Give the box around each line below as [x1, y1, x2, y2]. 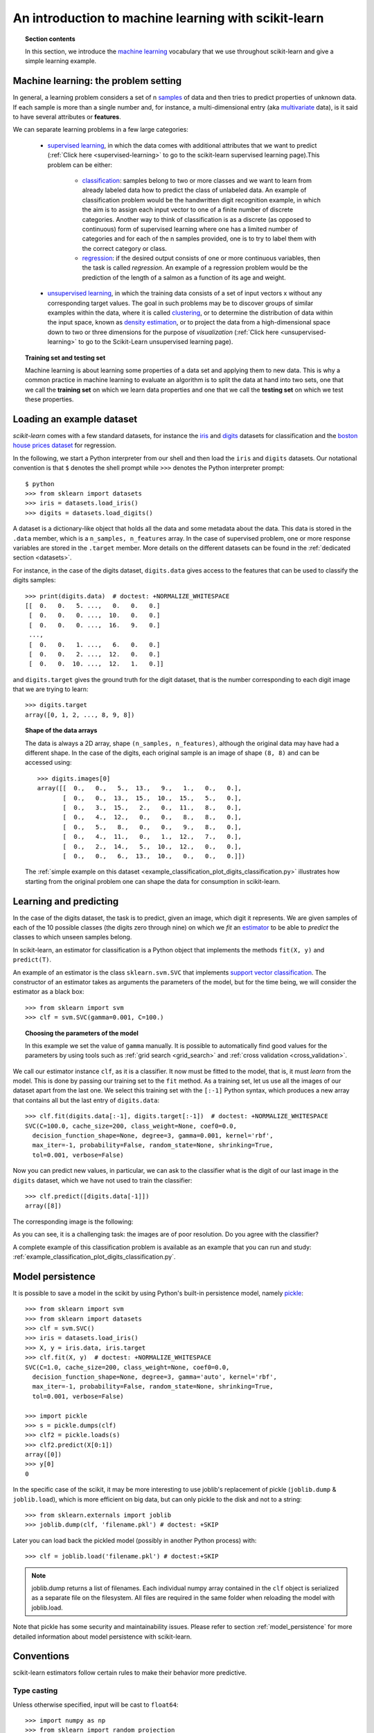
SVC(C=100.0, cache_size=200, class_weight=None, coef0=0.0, [25, 1122, 237, 1130]
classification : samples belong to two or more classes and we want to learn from [82, 176, 312, 184]
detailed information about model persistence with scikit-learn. [12, 1632, 192, 1641]
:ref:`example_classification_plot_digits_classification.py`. [12, 1252, 176, 1261]
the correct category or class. [82, 244, 168, 252]
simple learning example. [25, 57, 97, 65]
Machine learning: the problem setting [12, 75, 182, 87]
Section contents [25, 35, 75, 43]
